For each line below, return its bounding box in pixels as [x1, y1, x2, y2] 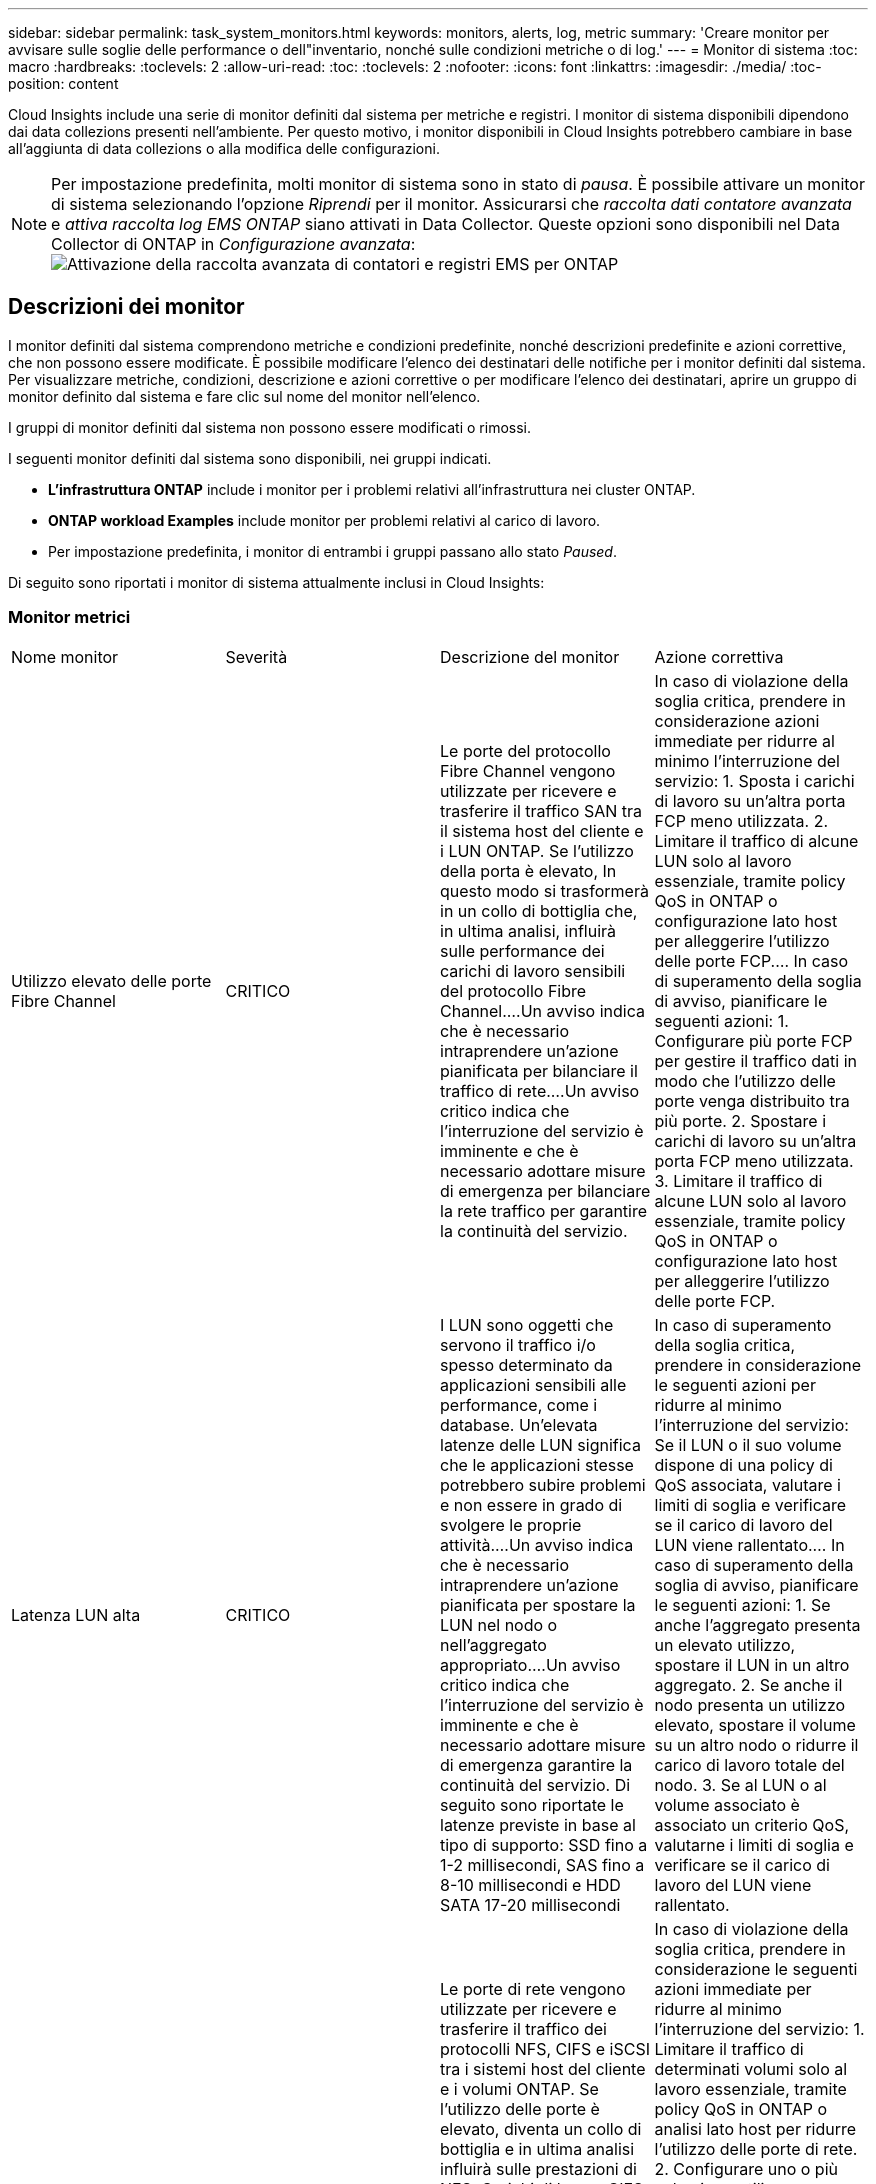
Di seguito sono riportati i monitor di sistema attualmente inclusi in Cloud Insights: [8, 573, 545, 591]
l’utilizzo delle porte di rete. [654, 2138, 858, 2159]
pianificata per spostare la [440, 1594, 636, 1615]
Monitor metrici [8, 607, 131, 628]
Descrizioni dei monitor [8, 294, 245, 320]
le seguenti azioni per [654, 1374, 816, 1395]
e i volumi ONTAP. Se [440, 2078, 599, 2099]
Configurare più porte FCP [654, 1030, 853, 1051]
